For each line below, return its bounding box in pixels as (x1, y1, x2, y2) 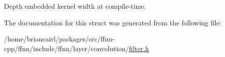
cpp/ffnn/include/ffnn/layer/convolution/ (4, 43, 129, 53)
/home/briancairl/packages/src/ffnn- (4, 34, 115, 44)
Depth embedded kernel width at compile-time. (4, 1, 146, 11)
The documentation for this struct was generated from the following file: (4, 17, 222, 27)
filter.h (129, 43, 149, 53)
